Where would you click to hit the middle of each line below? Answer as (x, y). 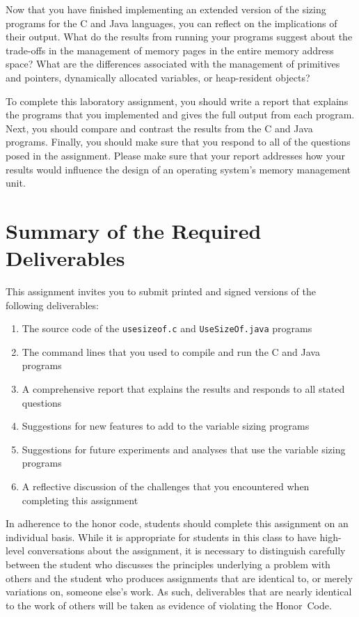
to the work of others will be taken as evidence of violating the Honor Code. (169, 605)
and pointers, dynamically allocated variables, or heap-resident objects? (158, 77)
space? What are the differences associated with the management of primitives (173, 64)
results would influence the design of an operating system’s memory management (178, 169)
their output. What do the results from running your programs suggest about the (179, 37)
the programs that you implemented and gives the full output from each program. (180, 115)
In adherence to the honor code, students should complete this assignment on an (177, 523)
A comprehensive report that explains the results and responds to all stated (183, 389)
